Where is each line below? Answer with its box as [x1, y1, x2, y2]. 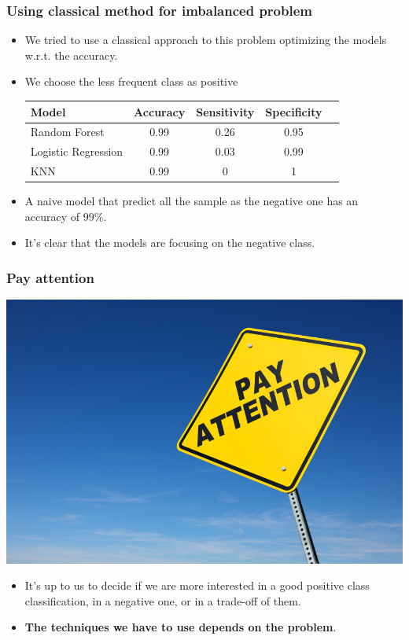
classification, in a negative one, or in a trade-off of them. [24, 592, 301, 609]
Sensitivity [196, 103, 255, 120]
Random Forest [30, 123, 105, 140]
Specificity [265, 103, 322, 120]
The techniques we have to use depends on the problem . [24, 619, 337, 635]
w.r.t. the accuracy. [24, 46, 118, 63]
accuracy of [24, 208, 80, 224]
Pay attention [6, 267, 94, 287]
